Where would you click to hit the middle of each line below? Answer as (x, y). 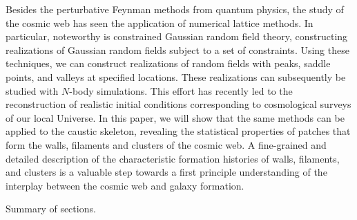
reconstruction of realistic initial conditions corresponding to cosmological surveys (178, 104)
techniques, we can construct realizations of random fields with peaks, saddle (168, 63)
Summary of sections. (51, 209)
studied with (32, 90)
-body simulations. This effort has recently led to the (181, 90)
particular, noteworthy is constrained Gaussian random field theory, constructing (177, 36)
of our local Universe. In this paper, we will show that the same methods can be (175, 117)
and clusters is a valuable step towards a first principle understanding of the (166, 172)
